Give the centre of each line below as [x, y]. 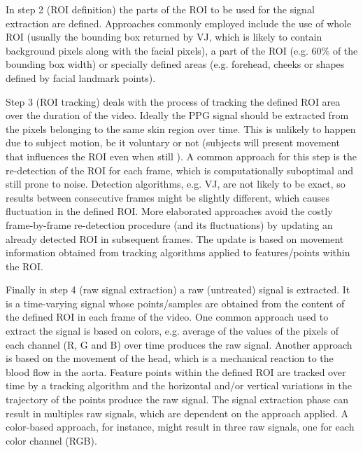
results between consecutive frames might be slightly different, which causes [168, 197]
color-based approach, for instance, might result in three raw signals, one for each [180, 427]
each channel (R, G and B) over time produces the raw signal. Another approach [179, 344]
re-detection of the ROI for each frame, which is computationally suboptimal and [180, 170]
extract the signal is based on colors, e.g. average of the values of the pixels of [172, 331]
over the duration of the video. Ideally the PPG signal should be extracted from [177, 115]
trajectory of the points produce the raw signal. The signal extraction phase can [177, 399]
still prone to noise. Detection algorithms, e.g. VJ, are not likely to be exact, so [176, 184]
